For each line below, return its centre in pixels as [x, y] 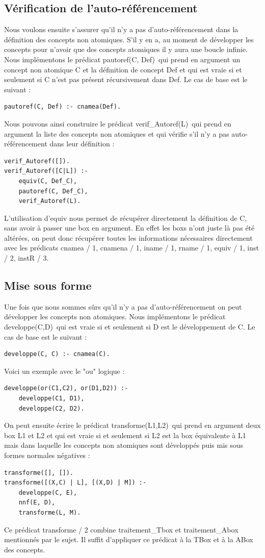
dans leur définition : [82, 144]
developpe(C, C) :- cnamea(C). [57, 354]
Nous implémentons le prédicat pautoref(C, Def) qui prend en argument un [122, 59]
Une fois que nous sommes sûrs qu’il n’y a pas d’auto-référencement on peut [123, 306]
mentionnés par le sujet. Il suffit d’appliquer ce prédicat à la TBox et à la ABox [129, 539]
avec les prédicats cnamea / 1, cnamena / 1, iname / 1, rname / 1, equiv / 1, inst [131, 248]
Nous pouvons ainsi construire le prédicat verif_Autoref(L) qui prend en [118, 123]
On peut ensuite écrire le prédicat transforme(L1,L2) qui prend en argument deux [132, 425]
